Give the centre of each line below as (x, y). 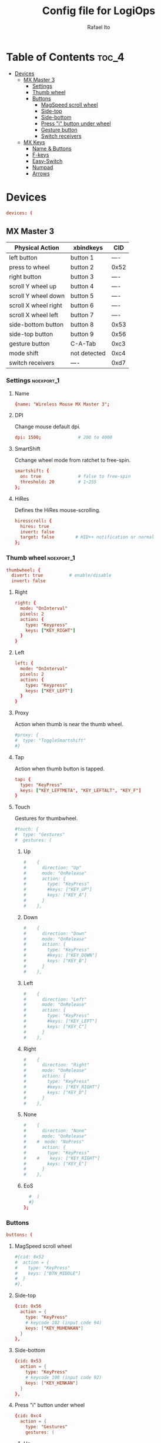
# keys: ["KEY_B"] (55, 961)
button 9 (82, 334)
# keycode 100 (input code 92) (64, 1377)
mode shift (24, 353)
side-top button (31, 334)
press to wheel (29, 267)
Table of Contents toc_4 (65, 57)
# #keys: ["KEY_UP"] (58, 890)
